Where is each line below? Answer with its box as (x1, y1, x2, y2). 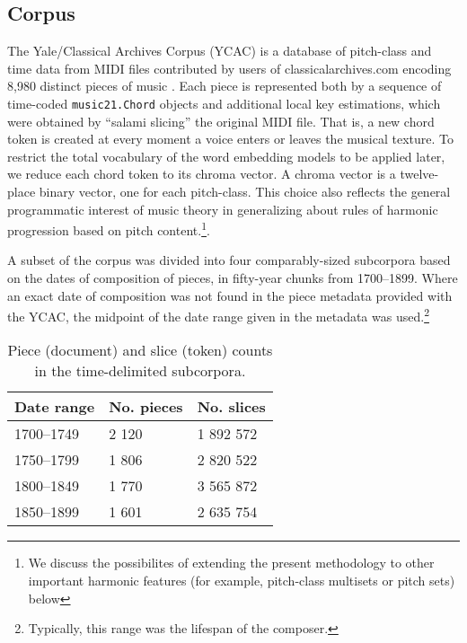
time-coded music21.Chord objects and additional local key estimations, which (7, 93, 441, 112)
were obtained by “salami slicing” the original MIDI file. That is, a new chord (7, 111, 435, 130)
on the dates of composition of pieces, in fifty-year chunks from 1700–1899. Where (7, 269, 458, 287)
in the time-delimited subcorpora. (34, 360, 246, 382)
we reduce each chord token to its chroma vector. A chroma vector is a (7, 164, 396, 183)
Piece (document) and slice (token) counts (7, 339, 273, 361)
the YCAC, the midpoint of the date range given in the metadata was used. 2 (7, 304, 429, 325)
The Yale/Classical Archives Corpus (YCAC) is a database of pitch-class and (7, 41, 432, 60)
